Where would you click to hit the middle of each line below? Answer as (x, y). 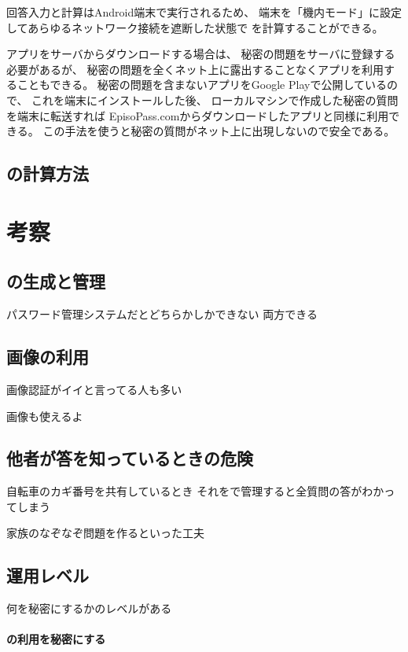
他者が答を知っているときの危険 (130, 458)
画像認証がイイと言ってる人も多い (94, 389)
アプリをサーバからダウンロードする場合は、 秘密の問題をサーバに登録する (201, 54)
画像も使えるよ (45, 416)
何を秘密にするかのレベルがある (89, 608)
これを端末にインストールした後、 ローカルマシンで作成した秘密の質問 (215, 99)
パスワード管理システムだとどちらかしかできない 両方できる (162, 314)
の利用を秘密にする (56, 639)
